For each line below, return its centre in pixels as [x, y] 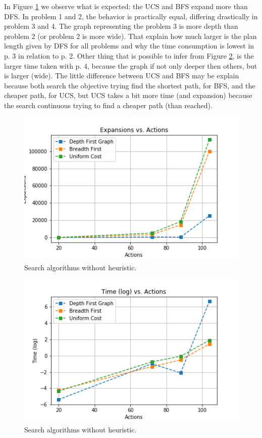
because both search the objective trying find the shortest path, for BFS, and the [130, 85]
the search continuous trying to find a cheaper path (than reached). [108, 105]
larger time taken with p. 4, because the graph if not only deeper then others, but [131, 65]
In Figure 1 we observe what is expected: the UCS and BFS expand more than [126, 6]
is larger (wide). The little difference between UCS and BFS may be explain [122, 76]
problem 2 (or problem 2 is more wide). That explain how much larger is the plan [130, 36]
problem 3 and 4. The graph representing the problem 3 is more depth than [121, 26]
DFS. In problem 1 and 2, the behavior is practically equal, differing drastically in [131, 16]
